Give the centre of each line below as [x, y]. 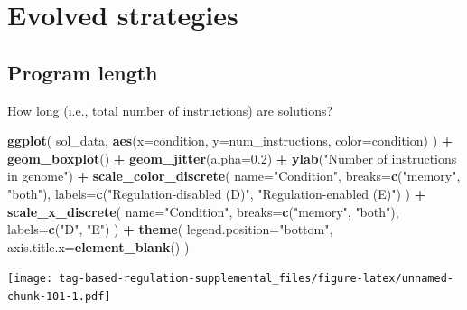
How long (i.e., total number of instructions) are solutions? [170, 110]
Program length [83, 72]
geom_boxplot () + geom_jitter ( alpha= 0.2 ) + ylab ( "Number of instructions [232, 158]
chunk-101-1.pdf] [59, 296]
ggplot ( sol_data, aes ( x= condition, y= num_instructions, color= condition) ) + [230, 141]
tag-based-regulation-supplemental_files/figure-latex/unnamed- [256, 279]
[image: [30, 279]
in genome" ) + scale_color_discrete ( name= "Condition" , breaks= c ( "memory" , [234, 176]
